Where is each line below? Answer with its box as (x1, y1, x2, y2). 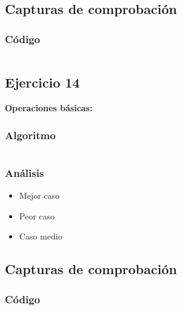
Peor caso (19, 209, 55, 222)
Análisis (5, 165, 44, 180)
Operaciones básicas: (5, 102, 93, 114)
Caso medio (19, 230, 62, 243)
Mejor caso (19, 189, 60, 202)
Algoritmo (5, 127, 56, 142)
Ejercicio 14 (5, 73, 80, 92)
